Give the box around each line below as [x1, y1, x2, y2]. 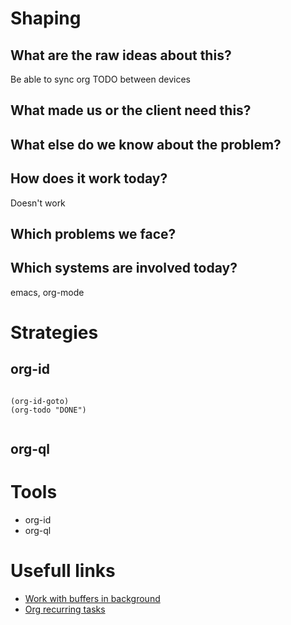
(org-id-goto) [10, 396, 70, 406]
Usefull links [10, 560, 116, 582]
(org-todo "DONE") [10, 405, 87, 415]
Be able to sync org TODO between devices [10, 73, 191, 85]
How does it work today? [10, 170, 168, 187]
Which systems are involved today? [10, 260, 238, 277]
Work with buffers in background [24, 593, 161, 605]
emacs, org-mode [10, 286, 85, 298]
